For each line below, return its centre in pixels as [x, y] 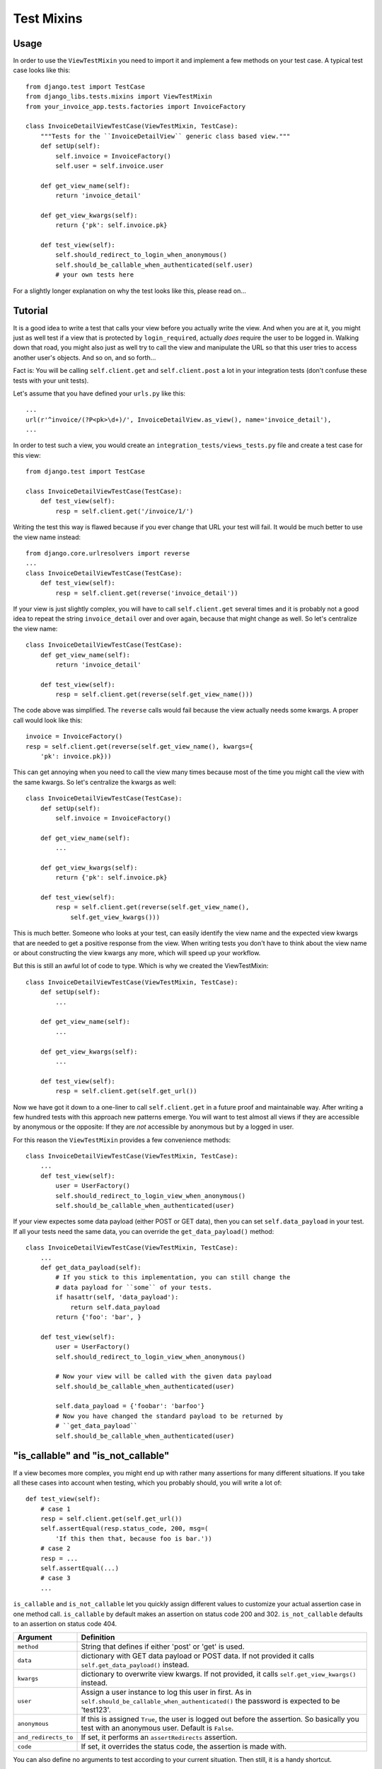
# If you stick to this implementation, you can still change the [173, 1278]
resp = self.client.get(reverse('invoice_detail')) [147, 593]
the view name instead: [47, 537]
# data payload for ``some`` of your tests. [134, 1287]
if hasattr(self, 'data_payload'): [117, 1297]
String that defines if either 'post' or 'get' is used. [163, 1647]
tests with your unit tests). [51, 380]
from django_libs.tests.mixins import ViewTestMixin [119, 97]
